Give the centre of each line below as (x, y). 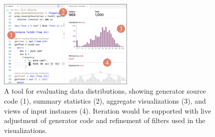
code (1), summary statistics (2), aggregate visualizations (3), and (105, 101)
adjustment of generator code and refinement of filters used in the (105, 120)
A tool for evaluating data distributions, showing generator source (105, 91)
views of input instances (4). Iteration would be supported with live (108, 110)
